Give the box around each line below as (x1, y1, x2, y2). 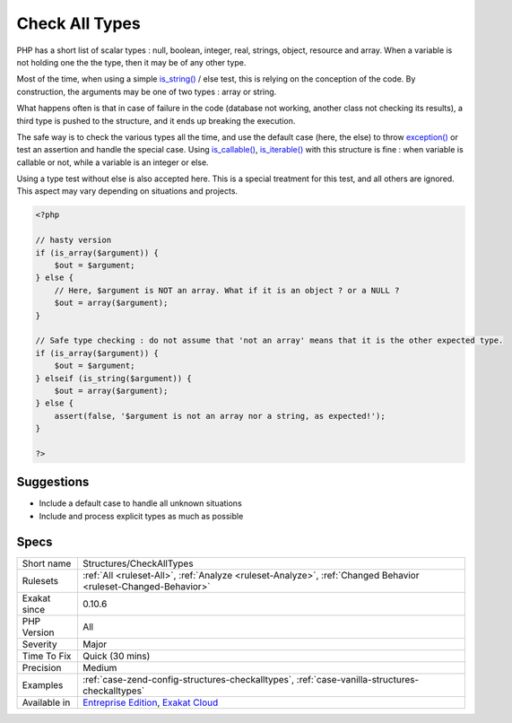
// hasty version (35, 235, 112, 246)
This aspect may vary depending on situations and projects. (16, 186, 238, 196)
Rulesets (22, 574, 58, 587)
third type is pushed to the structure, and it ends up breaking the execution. (16, 115, 296, 126)
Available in (22, 696, 71, 709)
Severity (22, 638, 57, 650)
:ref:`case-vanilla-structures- (296, 673, 420, 685)
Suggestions (16, 475, 90, 490)
